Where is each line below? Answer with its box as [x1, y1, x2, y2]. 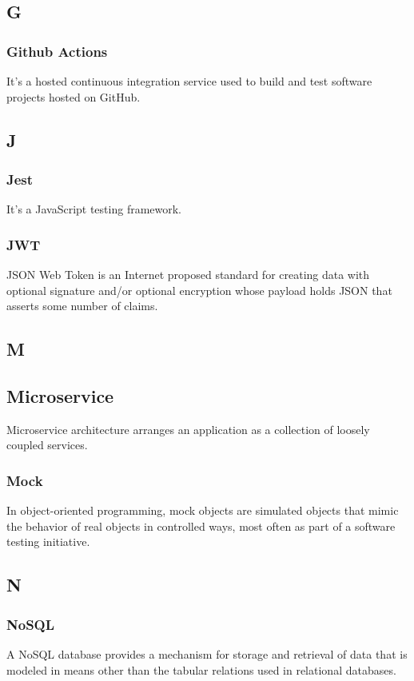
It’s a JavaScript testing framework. [6, 201, 182, 217]
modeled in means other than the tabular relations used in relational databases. [6, 661, 396, 678]
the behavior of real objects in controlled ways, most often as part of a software [6, 517, 396, 534]
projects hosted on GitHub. [6, 88, 141, 105]
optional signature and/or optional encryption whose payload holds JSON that [6, 281, 392, 298]
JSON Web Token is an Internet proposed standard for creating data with [6, 266, 370, 282]
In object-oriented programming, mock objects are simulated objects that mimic [6, 502, 399, 519]
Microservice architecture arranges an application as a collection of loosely [6, 420, 370, 437]
